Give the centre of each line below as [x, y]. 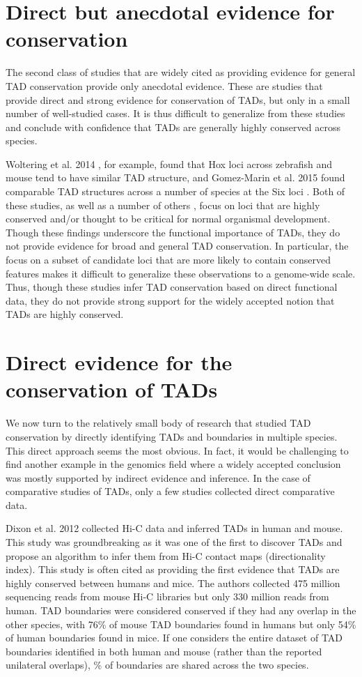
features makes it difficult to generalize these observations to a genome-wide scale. [181, 273]
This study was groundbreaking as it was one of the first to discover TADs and [174, 542]
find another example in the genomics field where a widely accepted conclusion [173, 464]
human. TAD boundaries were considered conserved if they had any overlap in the [181, 610]
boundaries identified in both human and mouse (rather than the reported [164, 651]
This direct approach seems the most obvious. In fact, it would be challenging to [177, 450]
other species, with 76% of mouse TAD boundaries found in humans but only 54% [181, 624]
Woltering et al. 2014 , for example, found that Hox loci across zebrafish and [169, 163]
